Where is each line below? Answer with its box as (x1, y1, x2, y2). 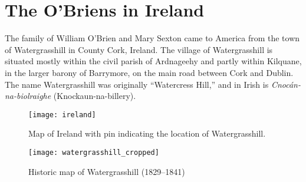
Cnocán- (271, 78, 301, 90)
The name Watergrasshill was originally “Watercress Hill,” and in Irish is (5, 78, 269, 90)
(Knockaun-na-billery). (53, 90, 136, 102)
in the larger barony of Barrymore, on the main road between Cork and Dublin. (5, 66, 294, 78)
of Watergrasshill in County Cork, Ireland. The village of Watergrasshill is (5, 43, 273, 55)
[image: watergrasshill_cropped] (28, 148, 159, 157)
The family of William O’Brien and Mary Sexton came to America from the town (5, 32, 300, 44)
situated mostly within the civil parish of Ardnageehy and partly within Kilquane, (5, 55, 302, 67)
